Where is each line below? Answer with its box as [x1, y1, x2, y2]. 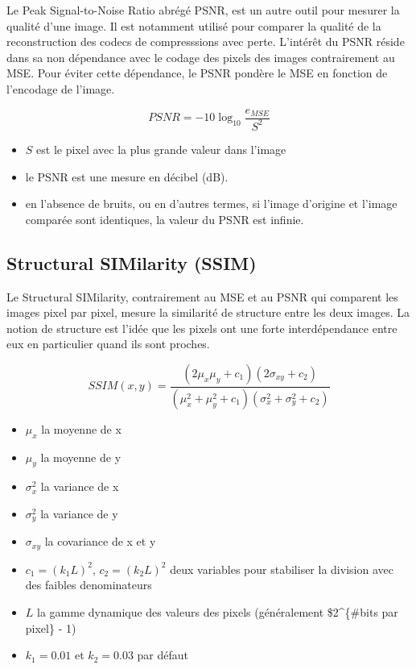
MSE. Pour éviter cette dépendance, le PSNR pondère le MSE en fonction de [6, 64, 388, 81]
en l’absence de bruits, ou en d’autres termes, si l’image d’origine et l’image [25, 195, 397, 212]
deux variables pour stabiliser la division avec [170, 560, 393, 577]
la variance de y [40, 505, 118, 521]
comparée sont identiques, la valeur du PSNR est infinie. [25, 210, 304, 227]
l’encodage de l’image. [6, 80, 115, 97]
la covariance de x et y [44, 533, 156, 550]
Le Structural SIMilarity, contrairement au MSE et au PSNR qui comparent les [6, 288, 398, 305]
